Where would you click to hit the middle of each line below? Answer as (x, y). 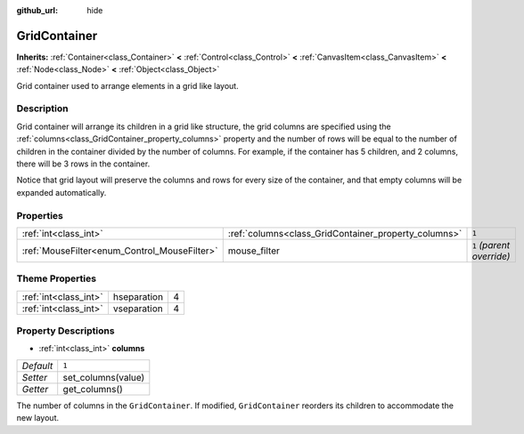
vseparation (138, 309)
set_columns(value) (104, 377)
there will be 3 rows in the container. (83, 164)
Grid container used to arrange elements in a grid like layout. (128, 85)
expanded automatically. (61, 192)
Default (37, 366)
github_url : (37, 10)
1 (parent (491, 245)
